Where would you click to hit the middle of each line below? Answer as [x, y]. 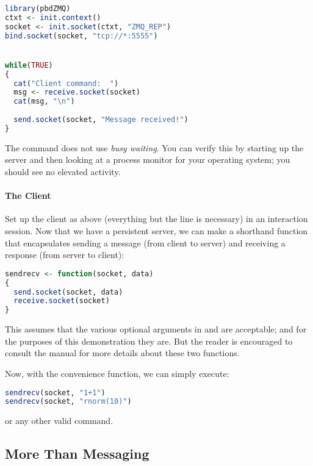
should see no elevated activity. [63, 171]
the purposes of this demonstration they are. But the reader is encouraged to [149, 341]
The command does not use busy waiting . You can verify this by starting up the [154, 147]
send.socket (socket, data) [68, 292]
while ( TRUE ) [29, 65]
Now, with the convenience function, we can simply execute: [117, 373]
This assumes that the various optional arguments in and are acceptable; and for [156, 329]
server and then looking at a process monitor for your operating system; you [148, 160]
